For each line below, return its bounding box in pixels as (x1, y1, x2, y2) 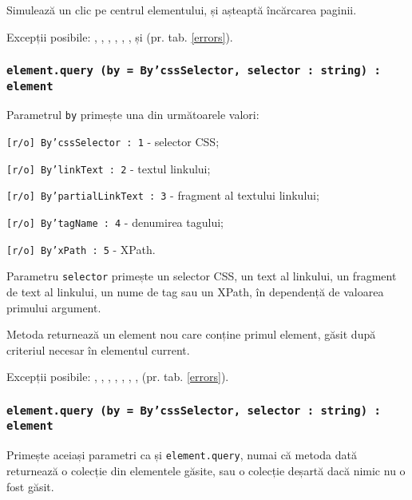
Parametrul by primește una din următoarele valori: (6, 106, 259, 123)
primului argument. (6, 299, 101, 315)
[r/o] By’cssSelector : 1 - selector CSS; (6, 133, 220, 150)
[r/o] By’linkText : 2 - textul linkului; (6, 160, 211, 177)
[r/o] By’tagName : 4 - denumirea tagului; (6, 214, 224, 231)
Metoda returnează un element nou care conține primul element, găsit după (6, 326, 376, 343)
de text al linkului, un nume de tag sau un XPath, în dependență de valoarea (6, 284, 384, 300)
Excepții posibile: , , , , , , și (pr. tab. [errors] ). (6, 28, 233, 45)
